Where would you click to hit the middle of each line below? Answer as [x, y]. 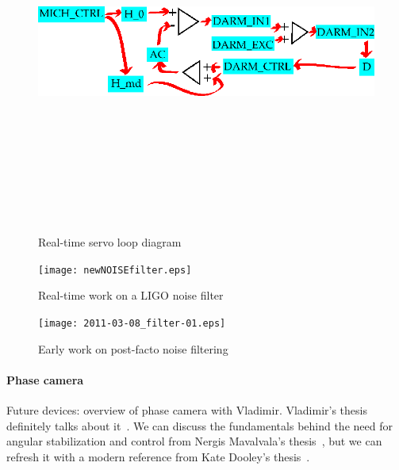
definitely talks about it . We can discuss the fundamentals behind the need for [199, 425]
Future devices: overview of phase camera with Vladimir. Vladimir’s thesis [187, 410]
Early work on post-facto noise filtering [133, 348]
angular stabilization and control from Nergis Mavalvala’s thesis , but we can [194, 441]
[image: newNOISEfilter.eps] [115, 270]
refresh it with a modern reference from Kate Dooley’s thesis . [158, 456]
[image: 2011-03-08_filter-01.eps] [132, 323]
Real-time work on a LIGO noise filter [131, 295]
